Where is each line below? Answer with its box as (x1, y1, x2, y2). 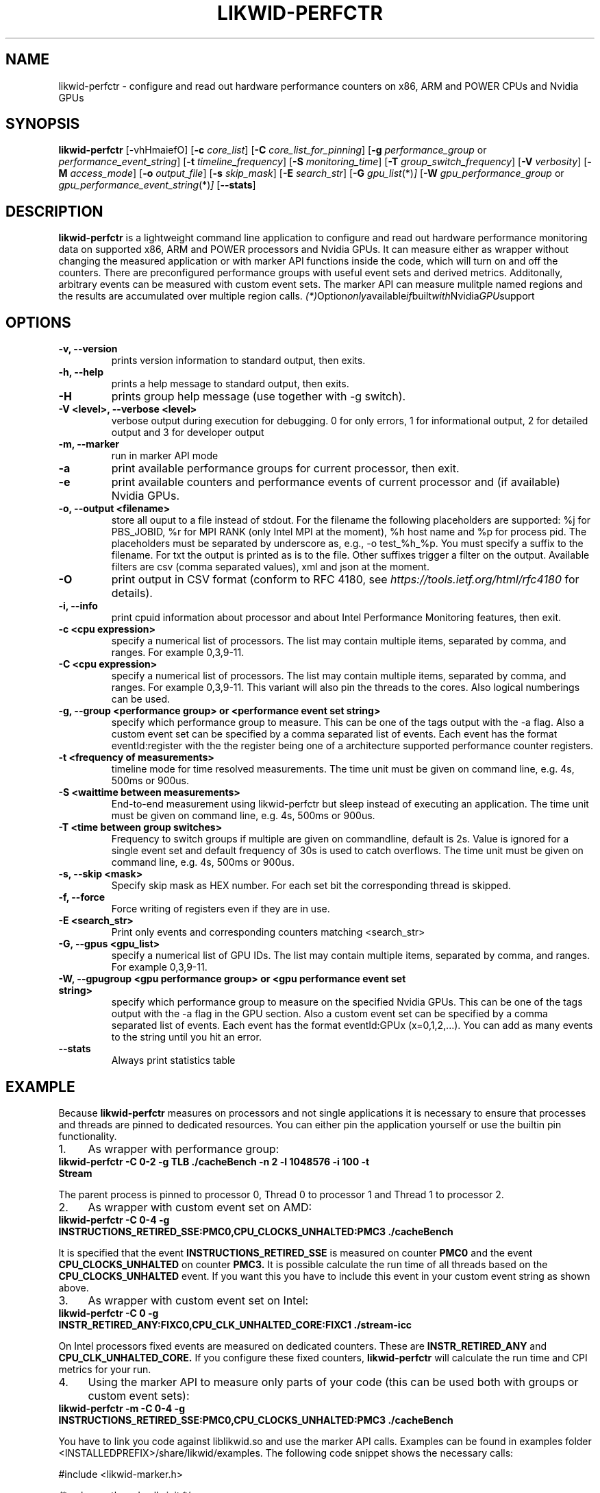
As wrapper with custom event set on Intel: (88, 1293, 309, 1307)
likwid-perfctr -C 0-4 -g (58, 1213, 170, 1226)
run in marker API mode (111, 450, 218, 462)
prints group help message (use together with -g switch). (111, 389, 406, 404)
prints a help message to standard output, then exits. (111, 378, 349, 390)
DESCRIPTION (5, 202, 103, 220)
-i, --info (58, 600, 98, 612)
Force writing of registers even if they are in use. (111, 903, 330, 915)
